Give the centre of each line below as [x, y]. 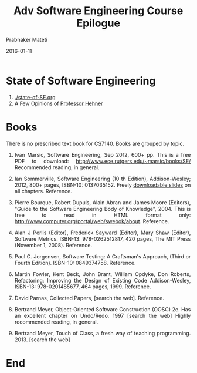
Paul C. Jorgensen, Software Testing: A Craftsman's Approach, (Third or [103, 256]
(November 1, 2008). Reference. [53, 245]
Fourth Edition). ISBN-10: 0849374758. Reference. [75, 263]
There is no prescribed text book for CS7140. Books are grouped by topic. [95, 143]
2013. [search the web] [42, 340]
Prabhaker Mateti [27, 39]
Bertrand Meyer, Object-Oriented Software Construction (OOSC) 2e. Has [103, 309]
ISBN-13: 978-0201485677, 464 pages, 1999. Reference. [83, 287]
